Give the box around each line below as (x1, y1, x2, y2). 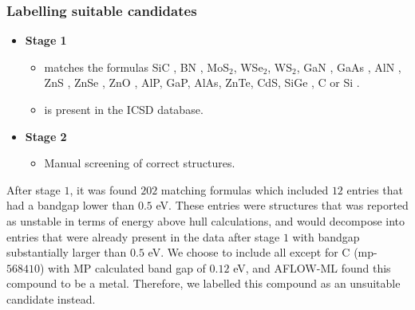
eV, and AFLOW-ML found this (233, 259, 391, 276)
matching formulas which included (160, 181, 329, 198)
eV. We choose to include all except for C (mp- (148, 244, 377, 261)
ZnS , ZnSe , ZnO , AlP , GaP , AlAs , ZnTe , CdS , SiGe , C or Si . (44, 74, 360, 91)
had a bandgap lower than (6, 197, 135, 214)
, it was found (69, 181, 137, 198)
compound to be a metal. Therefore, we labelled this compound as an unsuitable (6, 275, 401, 292)
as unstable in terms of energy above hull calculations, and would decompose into (6, 212, 405, 229)
